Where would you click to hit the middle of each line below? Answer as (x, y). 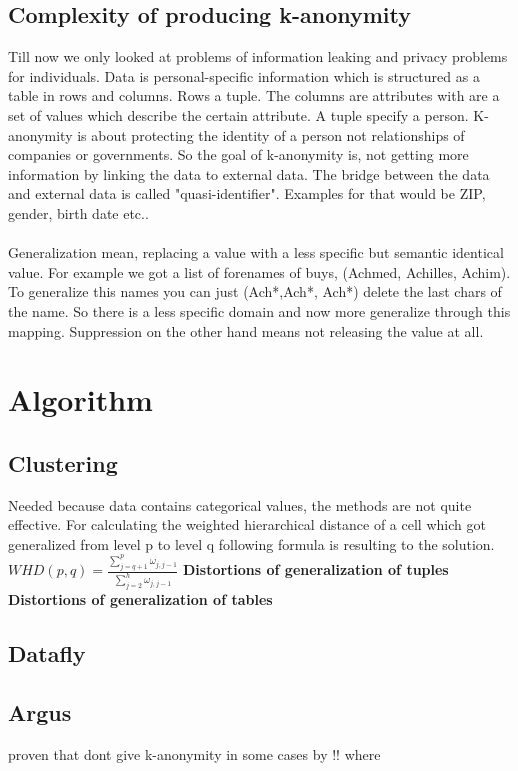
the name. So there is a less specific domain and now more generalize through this (259, 310)
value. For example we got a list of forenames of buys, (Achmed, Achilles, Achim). (259, 271)
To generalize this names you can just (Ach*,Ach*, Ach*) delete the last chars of (255, 291)
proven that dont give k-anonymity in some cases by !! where (194, 753)
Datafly (47, 653)
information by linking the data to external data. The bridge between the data (249, 173)
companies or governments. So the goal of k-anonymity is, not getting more (238, 154)
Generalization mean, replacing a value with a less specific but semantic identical (256, 252)
